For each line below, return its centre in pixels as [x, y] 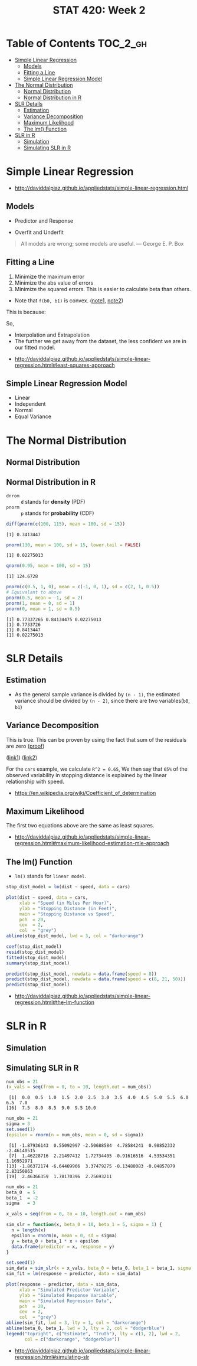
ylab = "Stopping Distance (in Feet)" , [68, 908]
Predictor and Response [44, 221]
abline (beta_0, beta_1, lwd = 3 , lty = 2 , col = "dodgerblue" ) [86, 1328]
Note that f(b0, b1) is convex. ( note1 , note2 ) [69, 300]
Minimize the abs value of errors [54, 283]
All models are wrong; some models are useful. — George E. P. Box [102, 243]
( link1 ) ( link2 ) [22, 757]
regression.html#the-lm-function [54, 1002]
